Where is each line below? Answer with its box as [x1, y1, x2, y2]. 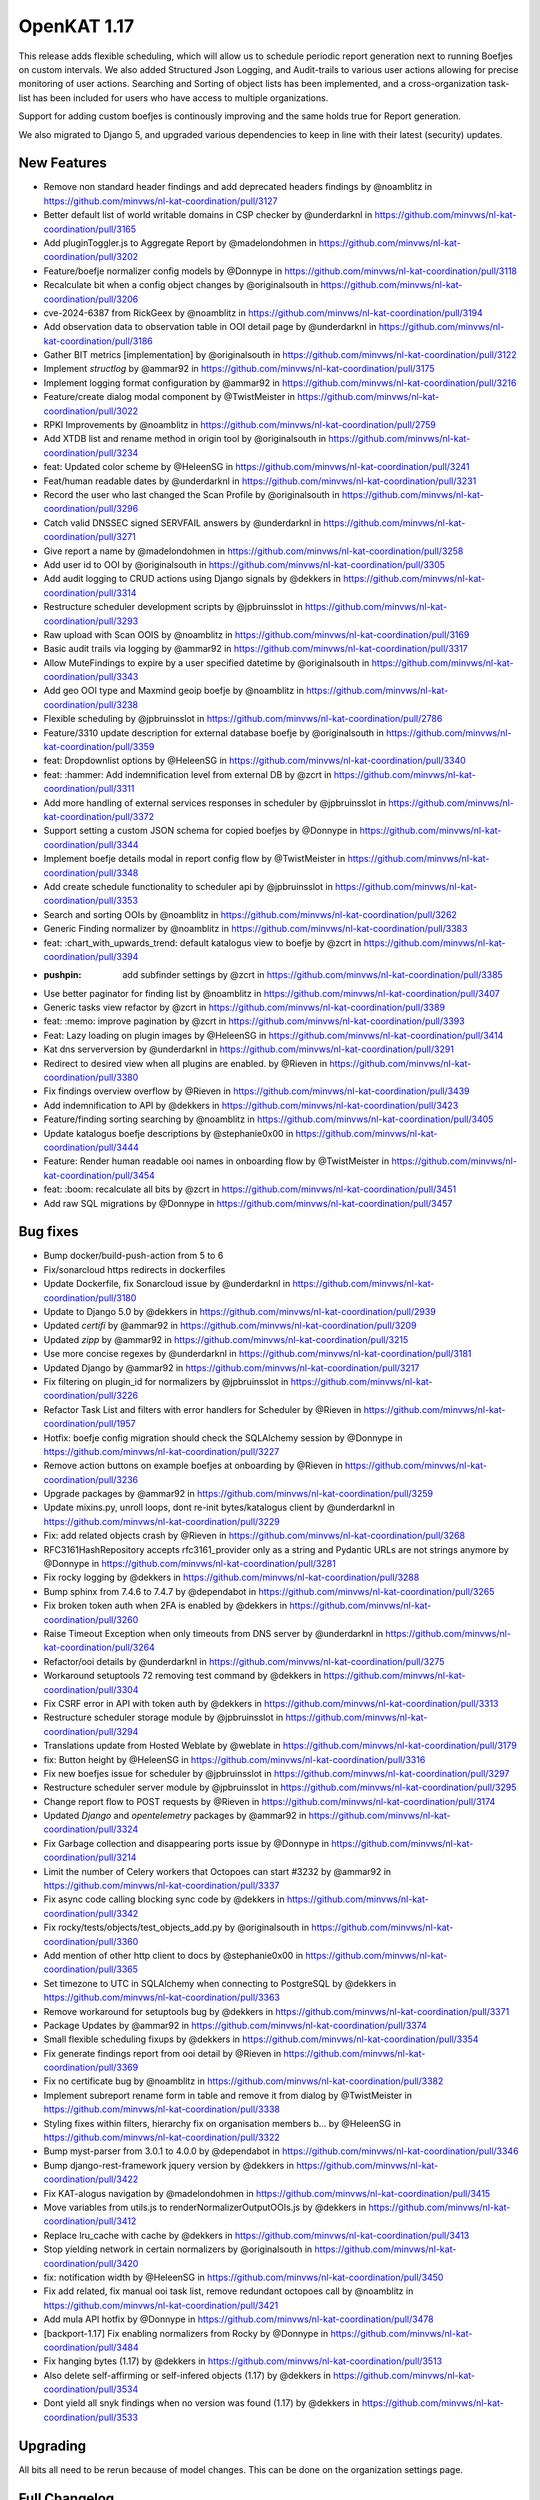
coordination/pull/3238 [43, 698, 139, 710]
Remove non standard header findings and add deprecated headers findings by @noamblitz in [43, 181, 433, 193]
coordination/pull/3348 [43, 866, 139, 879]
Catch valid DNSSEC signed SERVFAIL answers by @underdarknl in [43, 516, 322, 529]
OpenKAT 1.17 [18, 15, 135, 37]
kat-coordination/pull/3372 [43, 810, 155, 822]
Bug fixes [18, 1223, 79, 1240]
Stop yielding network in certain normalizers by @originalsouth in [43, 2243, 313, 2255]
